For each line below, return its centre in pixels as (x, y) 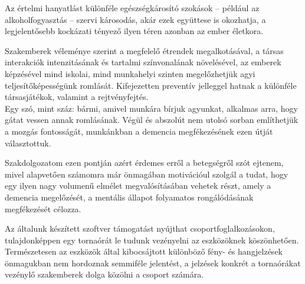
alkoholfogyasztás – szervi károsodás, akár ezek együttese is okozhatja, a (135, 19)
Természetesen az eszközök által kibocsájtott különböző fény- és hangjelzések (144, 251)
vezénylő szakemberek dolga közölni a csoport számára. (104, 274)
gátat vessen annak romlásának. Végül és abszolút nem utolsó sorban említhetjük (152, 120)
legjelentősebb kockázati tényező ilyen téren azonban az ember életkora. (134, 31)
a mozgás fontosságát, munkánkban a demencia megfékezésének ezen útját (139, 131)
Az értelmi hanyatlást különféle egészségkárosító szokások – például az (132, 8)
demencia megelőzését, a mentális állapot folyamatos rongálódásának (129, 197)
